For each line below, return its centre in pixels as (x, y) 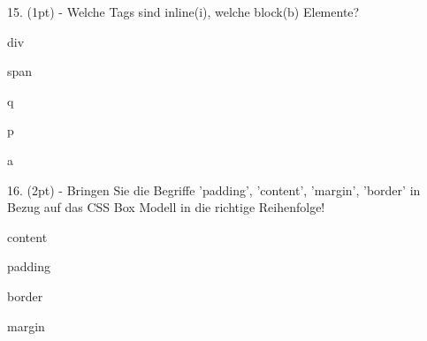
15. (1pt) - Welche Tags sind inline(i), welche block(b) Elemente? (183, 11)
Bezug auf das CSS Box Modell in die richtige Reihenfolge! (166, 207)
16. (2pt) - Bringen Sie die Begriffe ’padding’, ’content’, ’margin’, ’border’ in (214, 189)
